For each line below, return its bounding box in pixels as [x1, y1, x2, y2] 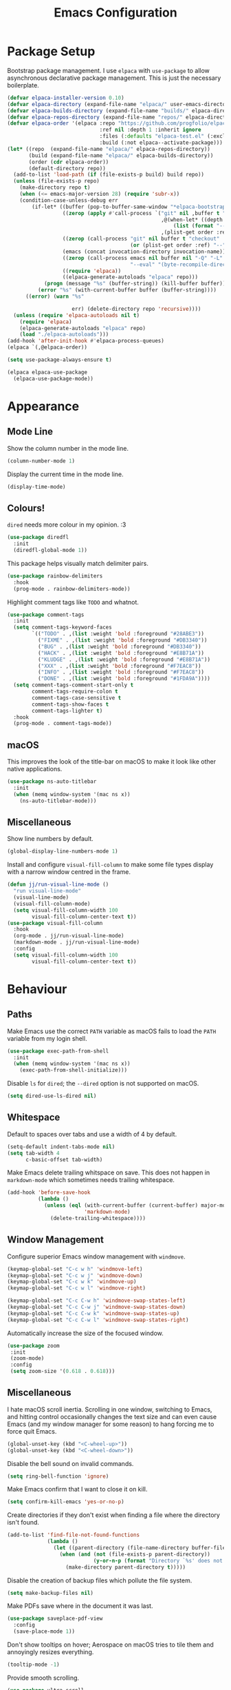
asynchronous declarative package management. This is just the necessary [7, 74, 221, 82]
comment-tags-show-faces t [32, 701, 109, 708]
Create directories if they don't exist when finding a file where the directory [7, 1511, 220, 1519]
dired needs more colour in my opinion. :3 [7, 520, 126, 529]
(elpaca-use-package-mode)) [13, 375, 94, 382]
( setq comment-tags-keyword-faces [13, 624, 112, 631]
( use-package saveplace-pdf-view [7, 1615, 103, 1622]
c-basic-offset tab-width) [25, 1156, 103, 1163]
